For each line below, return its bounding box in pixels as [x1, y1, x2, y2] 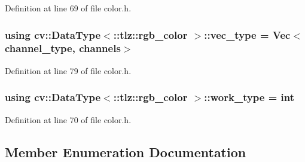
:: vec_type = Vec [204, 27, 291, 42]
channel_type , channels [5, 41, 121, 56]
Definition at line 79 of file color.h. [5, 64, 132, 77]
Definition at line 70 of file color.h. [5, 113, 132, 126]
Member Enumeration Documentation [5, 142, 246, 161]
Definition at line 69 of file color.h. [5, 2, 132, 14]
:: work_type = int [204, 90, 295, 105]
